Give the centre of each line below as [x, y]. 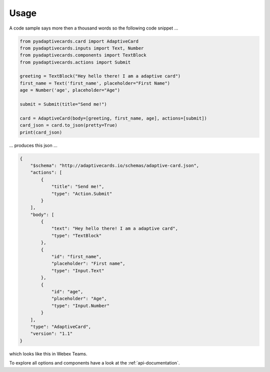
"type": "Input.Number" [80, 306]
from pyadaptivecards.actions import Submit [75, 62]
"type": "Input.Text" [78, 271]
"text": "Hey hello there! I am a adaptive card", [115, 229]
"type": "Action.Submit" [82, 194]
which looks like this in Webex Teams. [48, 353]
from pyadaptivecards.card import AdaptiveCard [79, 41]
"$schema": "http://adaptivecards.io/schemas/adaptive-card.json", [115, 165]
